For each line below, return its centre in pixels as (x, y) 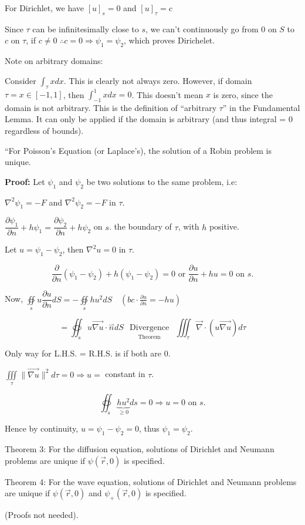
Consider (21, 80)
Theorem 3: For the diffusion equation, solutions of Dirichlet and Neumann (140, 449)
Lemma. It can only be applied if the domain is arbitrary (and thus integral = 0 (149, 119)
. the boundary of (140, 226)
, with (189, 226)
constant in (125, 374)
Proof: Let (25, 181)
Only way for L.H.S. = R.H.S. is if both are (83, 353)
